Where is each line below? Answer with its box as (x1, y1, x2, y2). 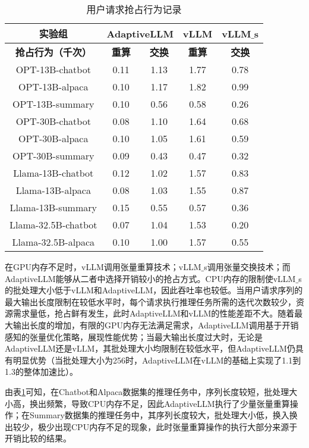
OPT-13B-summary (12, 97, 94, 111)
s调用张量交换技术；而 (204, 261, 291, 272)
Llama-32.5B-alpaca (12, 235, 95, 249)
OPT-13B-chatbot (15, 62, 91, 76)
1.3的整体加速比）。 (5, 365, 78, 378)
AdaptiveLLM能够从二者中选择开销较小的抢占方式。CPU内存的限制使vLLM (5, 272, 296, 284)
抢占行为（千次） (15, 45, 92, 59)
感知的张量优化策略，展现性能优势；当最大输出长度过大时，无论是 (5, 330, 263, 343)
